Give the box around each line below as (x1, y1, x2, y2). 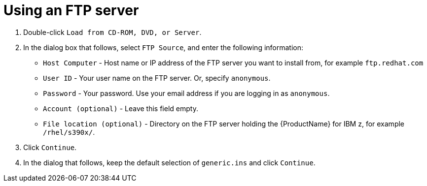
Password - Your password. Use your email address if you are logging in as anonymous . (43, 89, 330, 97)
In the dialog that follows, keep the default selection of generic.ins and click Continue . (23, 158, 316, 167)
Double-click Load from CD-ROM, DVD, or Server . (23, 28, 202, 36)
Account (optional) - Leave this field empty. (43, 104, 198, 113)
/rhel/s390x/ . (43, 127, 95, 136)
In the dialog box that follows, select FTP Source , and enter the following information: (23, 43, 304, 52)
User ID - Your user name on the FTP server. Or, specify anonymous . (43, 73, 271, 82)
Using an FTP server (3, 2, 139, 19)
